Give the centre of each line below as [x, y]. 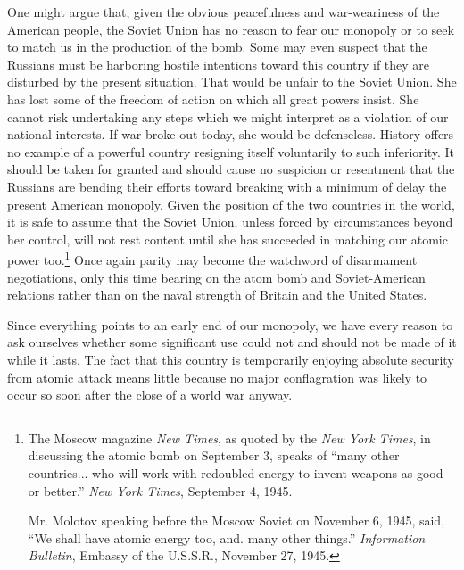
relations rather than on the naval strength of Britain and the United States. [217, 295]
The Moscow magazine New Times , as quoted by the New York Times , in [229, 438]
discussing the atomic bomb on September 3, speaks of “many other [214, 455]
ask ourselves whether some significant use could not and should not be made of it [232, 342]
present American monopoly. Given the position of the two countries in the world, [231, 204]
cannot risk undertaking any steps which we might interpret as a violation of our [228, 116]
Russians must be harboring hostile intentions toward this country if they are [219, 64]
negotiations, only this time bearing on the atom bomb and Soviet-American [216, 277]
